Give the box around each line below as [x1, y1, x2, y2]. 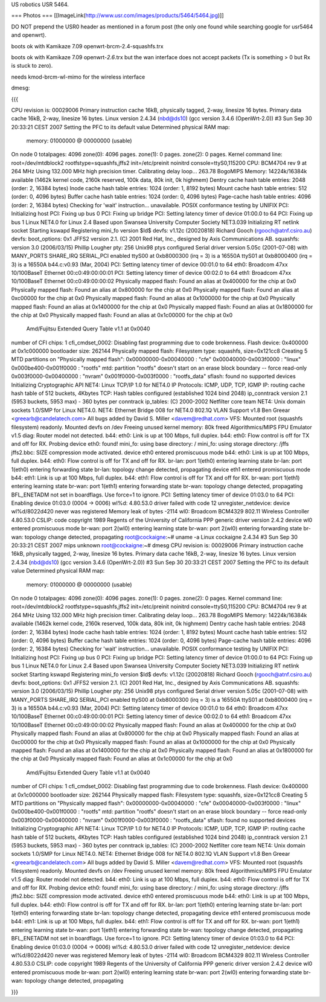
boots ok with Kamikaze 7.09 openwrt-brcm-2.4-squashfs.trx [11, 42, 164, 50]
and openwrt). [11, 31, 46, 39]
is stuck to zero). [11, 62, 53, 69]
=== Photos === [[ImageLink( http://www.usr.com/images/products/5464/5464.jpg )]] [11, 12, 224, 19]
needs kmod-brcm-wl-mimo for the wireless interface [11, 73, 145, 80]
